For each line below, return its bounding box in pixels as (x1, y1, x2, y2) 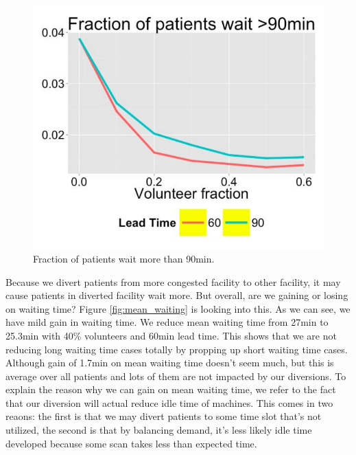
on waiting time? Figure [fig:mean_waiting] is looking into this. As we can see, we (5, 301, 351, 315)
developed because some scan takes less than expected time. (5, 436, 257, 450)
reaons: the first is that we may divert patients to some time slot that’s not (5, 409, 322, 423)
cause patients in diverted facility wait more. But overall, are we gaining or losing (5, 288, 348, 302)
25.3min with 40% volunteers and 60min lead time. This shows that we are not (5, 328, 337, 342)
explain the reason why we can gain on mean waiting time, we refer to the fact (5, 382, 336, 397)
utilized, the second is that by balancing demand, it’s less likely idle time (5, 423, 312, 437)
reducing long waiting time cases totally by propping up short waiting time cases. (5, 342, 348, 356)
